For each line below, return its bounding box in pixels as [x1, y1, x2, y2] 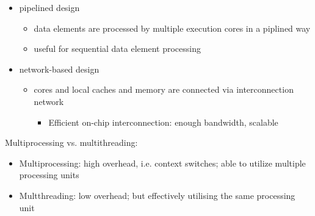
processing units [19, 168, 79, 181]
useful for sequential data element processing [34, 42, 201, 55]
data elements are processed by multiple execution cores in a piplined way [34, 21, 311, 34]
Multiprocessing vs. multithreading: [5, 136, 138, 149]
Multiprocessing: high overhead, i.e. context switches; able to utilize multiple [19, 156, 306, 169]
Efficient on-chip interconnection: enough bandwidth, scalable [48, 115, 278, 128]
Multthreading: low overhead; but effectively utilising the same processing [19, 189, 295, 201]
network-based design [19, 62, 100, 75]
